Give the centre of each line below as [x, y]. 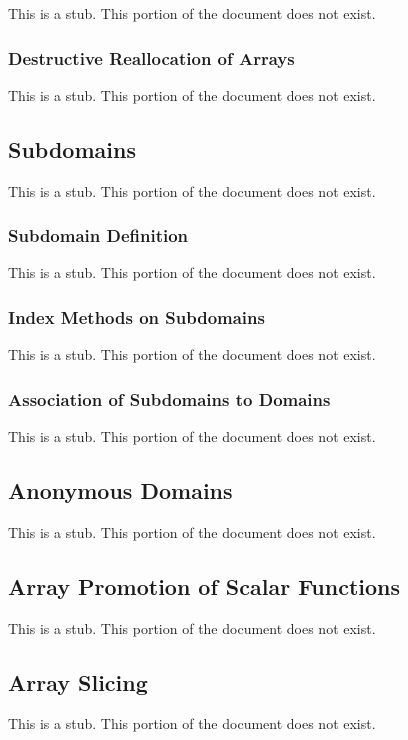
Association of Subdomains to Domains [169, 398]
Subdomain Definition [98, 235]
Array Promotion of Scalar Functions [204, 585]
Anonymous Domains [120, 490]
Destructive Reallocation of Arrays [151, 57]
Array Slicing [78, 681]
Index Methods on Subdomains [136, 316]
